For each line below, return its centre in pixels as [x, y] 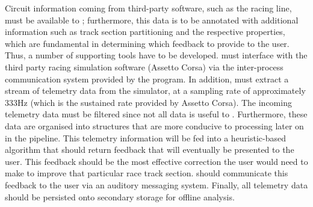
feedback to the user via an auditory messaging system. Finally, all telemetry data [156, 184]
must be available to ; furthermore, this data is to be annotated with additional [152, 20]
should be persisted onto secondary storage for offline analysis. [120, 196]
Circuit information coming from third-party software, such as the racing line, [148, 8]
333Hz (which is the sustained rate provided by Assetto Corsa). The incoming [148, 102]
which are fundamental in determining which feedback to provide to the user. [147, 43]
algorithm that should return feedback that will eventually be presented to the [150, 150]
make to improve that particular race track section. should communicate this [147, 173]
